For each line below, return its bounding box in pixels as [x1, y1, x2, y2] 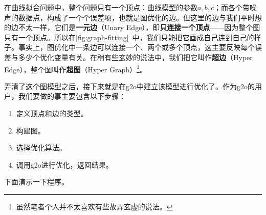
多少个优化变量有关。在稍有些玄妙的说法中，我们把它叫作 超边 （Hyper [18, 51, 253, 62]
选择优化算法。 [16, 142, 66, 153]
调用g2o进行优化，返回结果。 [16, 159, 113, 170]
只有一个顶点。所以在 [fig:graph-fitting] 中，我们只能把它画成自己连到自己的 [4, 32, 254, 42]
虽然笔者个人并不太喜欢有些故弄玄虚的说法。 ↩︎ [16, 201, 173, 211]
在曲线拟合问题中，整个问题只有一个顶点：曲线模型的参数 [4, 2, 197, 12]
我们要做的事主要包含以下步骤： [18, 91, 126, 101]
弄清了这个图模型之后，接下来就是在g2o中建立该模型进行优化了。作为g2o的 [4, 80, 255, 91]
